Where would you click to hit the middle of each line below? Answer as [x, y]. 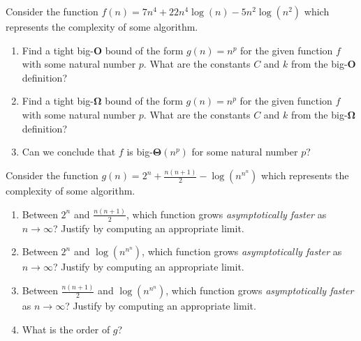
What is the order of [66, 329]
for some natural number [245, 152]
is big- [140, 152]
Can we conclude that [69, 152]
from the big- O [324, 64]
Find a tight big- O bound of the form [103, 50]
